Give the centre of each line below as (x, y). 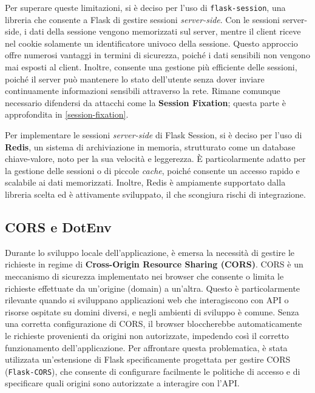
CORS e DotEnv (58, 227)
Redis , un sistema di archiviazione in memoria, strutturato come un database (150, 146)
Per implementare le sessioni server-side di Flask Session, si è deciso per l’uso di (154, 135)
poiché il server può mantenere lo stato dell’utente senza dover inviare (135, 79)
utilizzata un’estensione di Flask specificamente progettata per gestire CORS (148, 359)
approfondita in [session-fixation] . (67, 114)
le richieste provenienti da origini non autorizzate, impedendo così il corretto (147, 335)
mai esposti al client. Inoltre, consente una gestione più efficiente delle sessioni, (151, 67)
